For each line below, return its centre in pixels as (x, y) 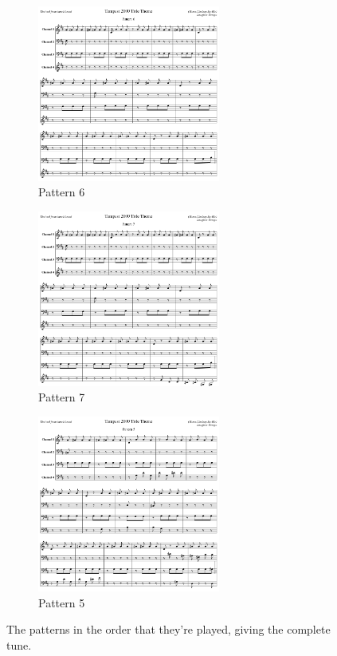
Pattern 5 (62, 602)
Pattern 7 (62, 397)
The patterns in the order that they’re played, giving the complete (168, 629)
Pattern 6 (62, 192)
